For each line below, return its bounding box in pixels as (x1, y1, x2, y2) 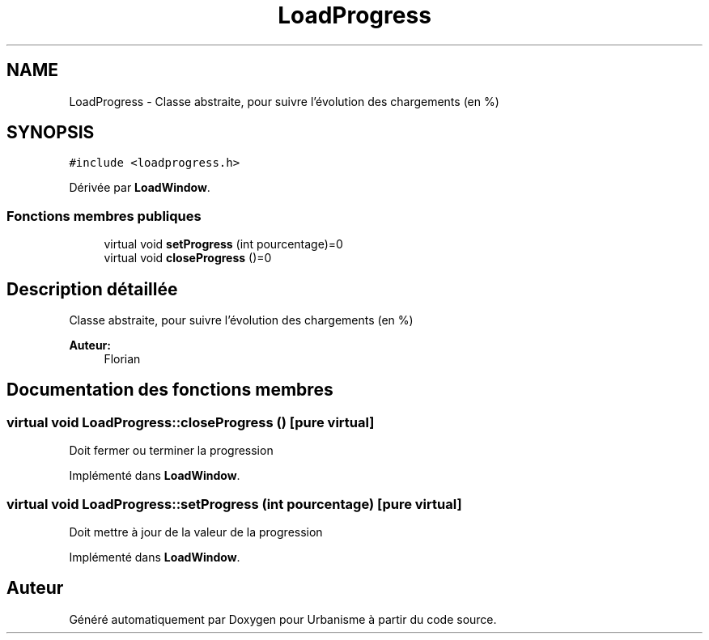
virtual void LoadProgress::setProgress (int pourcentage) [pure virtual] (6, 495, 462, 512)
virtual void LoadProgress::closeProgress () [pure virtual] (6, 413, 375, 430)
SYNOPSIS (6, 122, 95, 143)
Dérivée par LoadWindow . (69, 180, 210, 195)
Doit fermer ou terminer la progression (69, 443, 274, 458)
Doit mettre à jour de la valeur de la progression (69, 525, 323, 539)
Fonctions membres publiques (6, 207, 202, 224)
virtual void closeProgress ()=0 (104, 251, 272, 265)
